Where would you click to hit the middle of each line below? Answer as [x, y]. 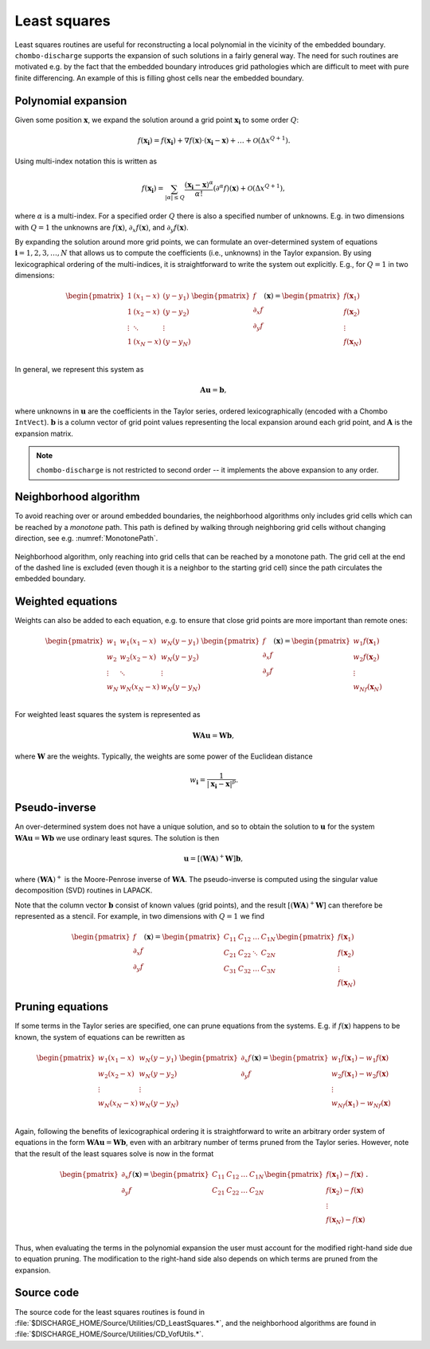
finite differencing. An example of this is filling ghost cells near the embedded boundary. [159, 78]
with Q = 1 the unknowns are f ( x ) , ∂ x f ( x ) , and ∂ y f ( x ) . [102, 228]
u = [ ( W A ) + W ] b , [213, 858]
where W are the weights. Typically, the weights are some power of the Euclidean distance [164, 756]
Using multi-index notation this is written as [86, 161]
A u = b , [213, 390]
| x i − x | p [221, 784]
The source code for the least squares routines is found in [110, 1312]
